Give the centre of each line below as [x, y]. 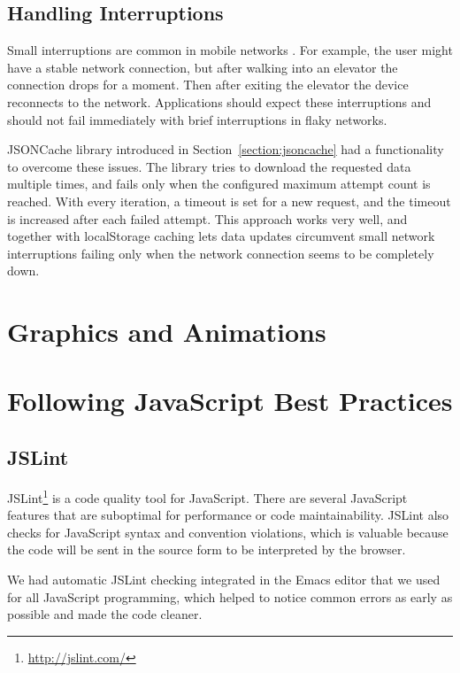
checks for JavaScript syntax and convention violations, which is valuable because [228, 532]
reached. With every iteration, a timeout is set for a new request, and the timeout [229, 201]
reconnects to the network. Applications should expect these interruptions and [219, 101]
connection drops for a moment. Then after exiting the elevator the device [208, 85]
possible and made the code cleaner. [105, 614]
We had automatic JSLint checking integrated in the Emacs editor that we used [224, 579]
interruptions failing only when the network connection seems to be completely [221, 253]
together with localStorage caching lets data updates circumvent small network [221, 236]
